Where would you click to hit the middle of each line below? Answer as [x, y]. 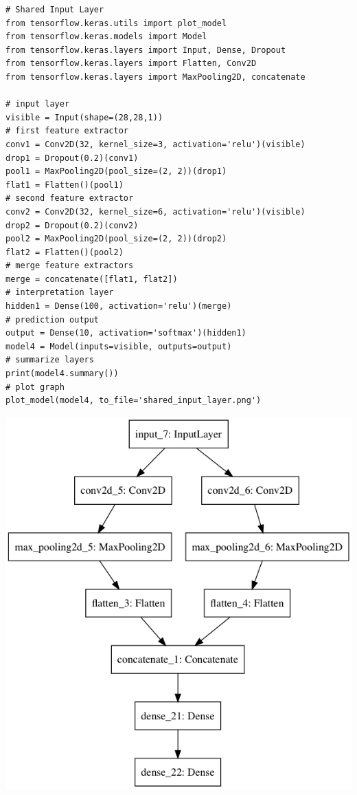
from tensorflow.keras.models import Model [106, 37]
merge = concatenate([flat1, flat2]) [92, 279]
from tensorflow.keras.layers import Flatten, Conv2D [131, 64]
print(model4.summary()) [62, 374]
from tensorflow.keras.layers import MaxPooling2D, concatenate [156, 77]
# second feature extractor [70, 198]
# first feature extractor [67, 131]
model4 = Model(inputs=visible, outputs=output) [119, 346]
